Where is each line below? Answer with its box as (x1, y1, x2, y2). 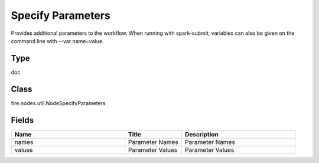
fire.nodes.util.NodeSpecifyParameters (11, 99, 106, 106)
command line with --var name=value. (11, 37, 104, 44)
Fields (11, 115, 34, 125)
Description (185, 130, 219, 138)
